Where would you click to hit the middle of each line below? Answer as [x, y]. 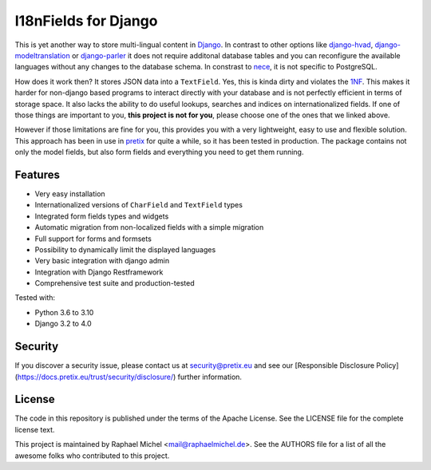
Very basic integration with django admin [102, 261]
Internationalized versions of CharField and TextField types [139, 205]
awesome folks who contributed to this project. [92, 456]
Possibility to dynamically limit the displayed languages [125, 249]
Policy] [388, 365]
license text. [35, 429]
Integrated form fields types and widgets [102, 216]
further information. [210, 377]
